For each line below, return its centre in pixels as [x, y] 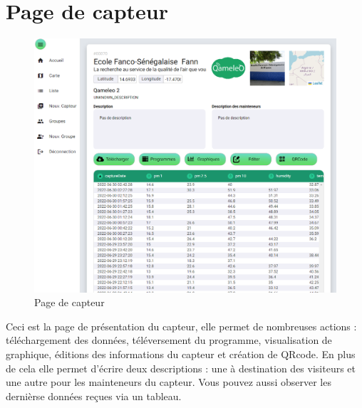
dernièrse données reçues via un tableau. [94, 396]
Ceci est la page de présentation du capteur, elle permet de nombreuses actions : [181, 326]
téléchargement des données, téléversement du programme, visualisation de [169, 340]
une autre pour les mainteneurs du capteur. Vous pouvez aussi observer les [169, 382]
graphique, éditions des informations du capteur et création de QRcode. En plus [181, 354]
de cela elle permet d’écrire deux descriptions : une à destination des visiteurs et [181, 368]
